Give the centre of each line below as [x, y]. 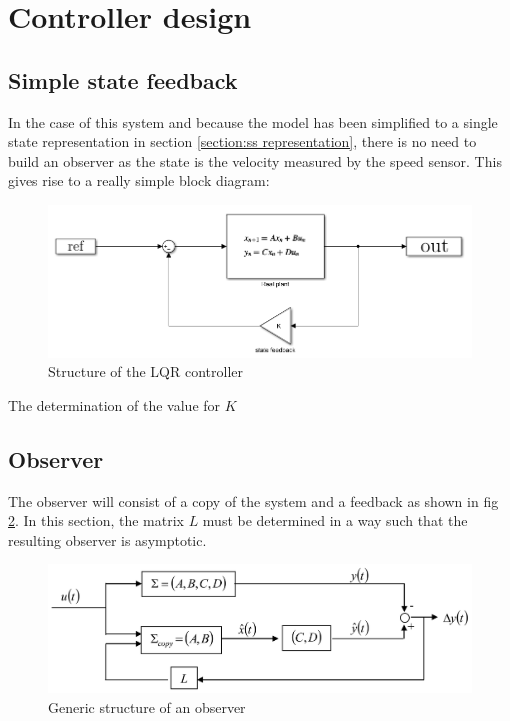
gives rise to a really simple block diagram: [139, 180]
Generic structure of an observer [147, 706]
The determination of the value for [114, 404]
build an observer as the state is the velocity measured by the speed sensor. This [255, 160]
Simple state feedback [123, 79]
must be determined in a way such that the [335, 520]
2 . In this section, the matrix [96, 520]
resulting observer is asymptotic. [107, 539]
